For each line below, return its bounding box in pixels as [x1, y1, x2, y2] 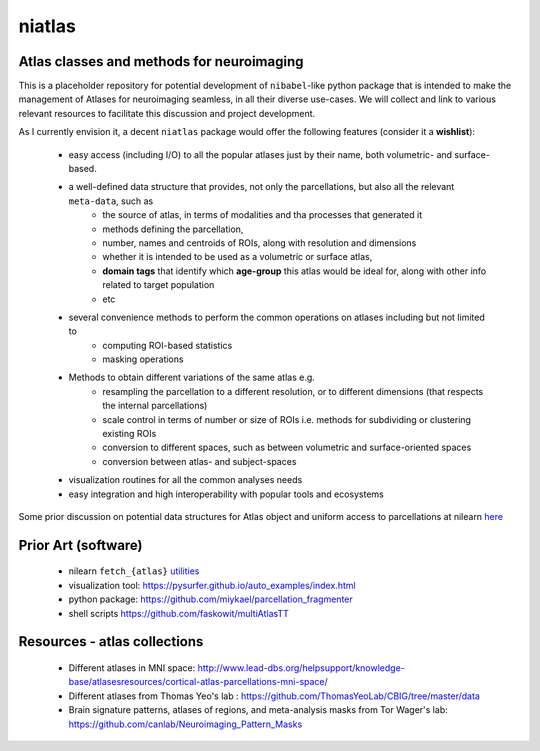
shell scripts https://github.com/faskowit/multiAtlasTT [68, 607, 289, 619]
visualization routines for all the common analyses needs [68, 474, 303, 486]
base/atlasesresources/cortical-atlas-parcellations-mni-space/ [68, 676, 329, 688]
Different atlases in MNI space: [68, 661, 196, 674]
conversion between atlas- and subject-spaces [102, 455, 297, 467]
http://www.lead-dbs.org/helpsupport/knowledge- [197, 661, 405, 674]
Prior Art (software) [18, 536, 144, 554]
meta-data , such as [68, 195, 154, 207]
